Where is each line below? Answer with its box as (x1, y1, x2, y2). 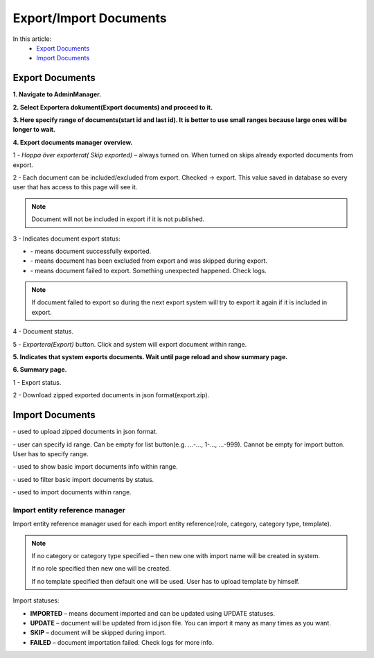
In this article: (12, 35, 52, 43)
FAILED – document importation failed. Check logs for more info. (30, 638, 214, 646)
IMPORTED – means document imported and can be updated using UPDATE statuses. (30, 609, 275, 617)
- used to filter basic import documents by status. (12, 475, 154, 483)
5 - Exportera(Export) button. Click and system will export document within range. (12, 340, 247, 348)
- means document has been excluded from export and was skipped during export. (30, 257, 268, 265)
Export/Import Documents (12, 10, 167, 26)
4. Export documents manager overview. (12, 138, 133, 146)
